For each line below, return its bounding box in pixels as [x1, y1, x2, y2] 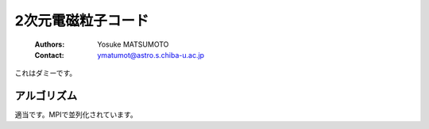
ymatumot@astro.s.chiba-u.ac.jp [97, 50, 205, 59]
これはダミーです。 [14, 68, 77, 78]
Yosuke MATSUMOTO [97, 40, 169, 49]
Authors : [34, 40, 65, 49]
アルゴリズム [14, 89, 78, 103]
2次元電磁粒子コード [14, 12, 149, 29]
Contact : [34, 50, 65, 59]
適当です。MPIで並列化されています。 [14, 110, 138, 120]
